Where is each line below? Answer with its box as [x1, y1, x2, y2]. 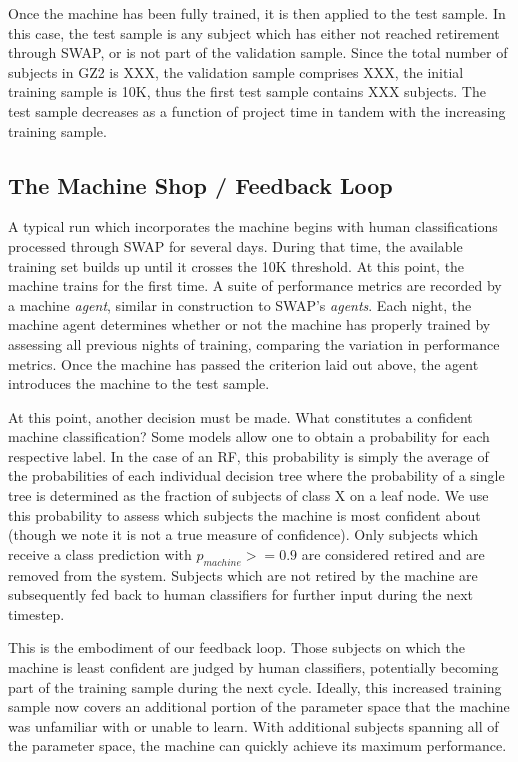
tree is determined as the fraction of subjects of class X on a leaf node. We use [8, 485, 489, 506]
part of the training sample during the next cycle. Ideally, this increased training [8, 676, 502, 697]
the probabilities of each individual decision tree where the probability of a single [8, 465, 505, 486]
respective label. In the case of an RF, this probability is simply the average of [8, 445, 489, 466]
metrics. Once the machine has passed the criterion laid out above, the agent [8, 353, 479, 374]
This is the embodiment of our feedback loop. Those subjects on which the [8, 637, 465, 658]
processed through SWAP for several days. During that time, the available [8, 235, 463, 256]
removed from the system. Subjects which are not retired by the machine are [8, 564, 478, 585]
